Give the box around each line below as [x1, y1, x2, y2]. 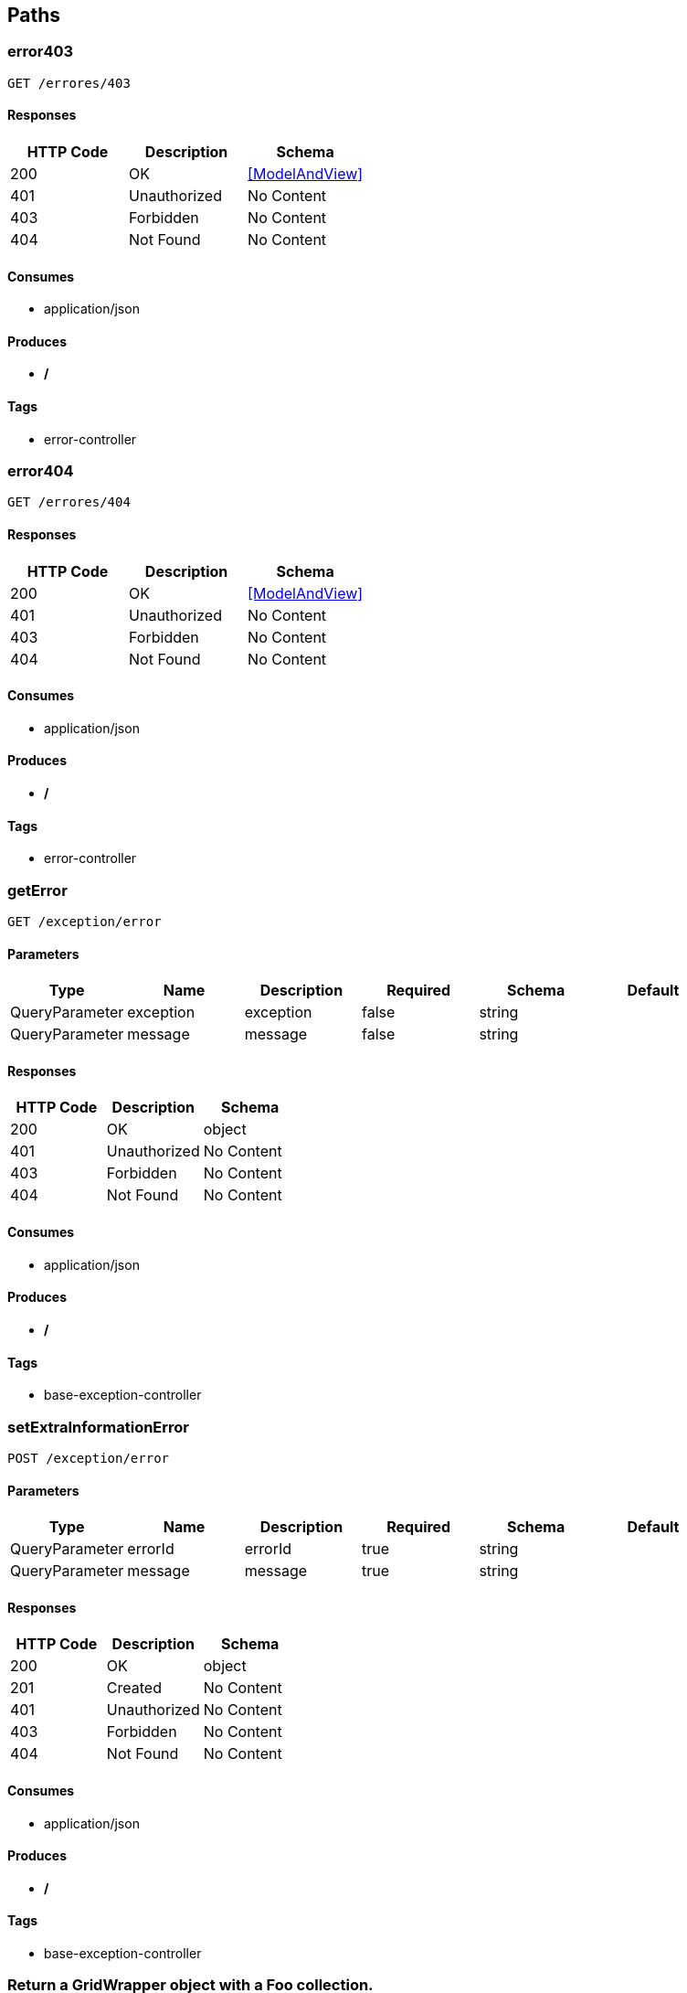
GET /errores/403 [7, 75, 131, 91]
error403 [7, 42, 74, 61]
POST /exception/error [7, 1450, 170, 1465]
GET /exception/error [7, 914, 162, 930]
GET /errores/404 [7, 495, 131, 510]
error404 [7, 462, 74, 481]
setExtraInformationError [7, 1417, 190, 1436]
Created [106, 1679, 162, 1698]
